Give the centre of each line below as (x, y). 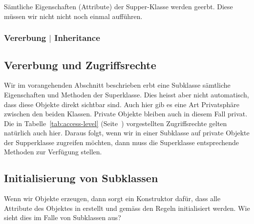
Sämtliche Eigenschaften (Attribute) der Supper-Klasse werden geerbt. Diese (118, 6)
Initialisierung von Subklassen (81, 178)
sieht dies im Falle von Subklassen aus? (63, 217)
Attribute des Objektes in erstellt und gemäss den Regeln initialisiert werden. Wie (127, 208)
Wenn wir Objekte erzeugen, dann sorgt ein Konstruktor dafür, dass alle (112, 198)
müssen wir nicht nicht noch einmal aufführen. (73, 16)
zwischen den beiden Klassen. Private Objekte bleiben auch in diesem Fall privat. (126, 114)
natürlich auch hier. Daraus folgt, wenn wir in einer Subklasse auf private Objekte (127, 133)
